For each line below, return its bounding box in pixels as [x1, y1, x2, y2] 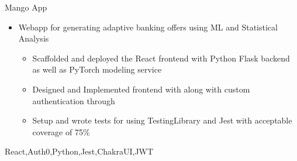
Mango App [5, 1, 47, 13]
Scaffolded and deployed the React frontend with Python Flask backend [32, 52, 290, 64]
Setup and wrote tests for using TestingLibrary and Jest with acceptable [32, 114, 292, 126]
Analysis [18, 32, 49, 44]
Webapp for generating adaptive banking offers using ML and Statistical [18, 20, 278, 33]
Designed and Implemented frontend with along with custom [32, 83, 250, 95]
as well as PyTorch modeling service [32, 63, 162, 76]
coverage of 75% [32, 125, 90, 138]
